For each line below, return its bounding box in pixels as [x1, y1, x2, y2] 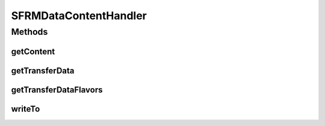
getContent [11, 46, 55, 56]
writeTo [11, 104, 40, 114]
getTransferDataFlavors [11, 85, 103, 95]
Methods [11, 26, 48, 37]
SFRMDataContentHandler [11, 9, 147, 22]
